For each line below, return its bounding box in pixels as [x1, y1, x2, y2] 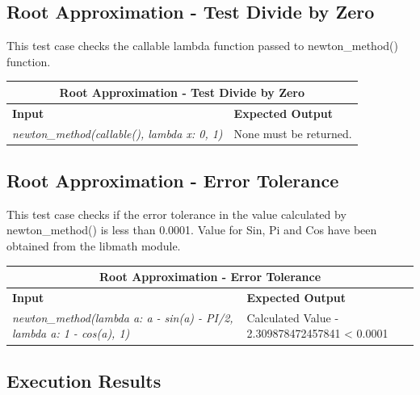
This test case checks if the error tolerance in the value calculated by [6, 205, 346, 222]
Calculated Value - [246, 309, 339, 326]
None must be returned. [233, 124, 352, 141]
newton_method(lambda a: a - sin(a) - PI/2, [12, 309, 233, 326]
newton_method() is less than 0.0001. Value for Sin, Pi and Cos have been [6, 221, 377, 238]
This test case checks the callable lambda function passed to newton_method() [6, 37, 398, 54]
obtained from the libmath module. [6, 237, 181, 254]
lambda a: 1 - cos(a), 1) [12, 325, 130, 342]
